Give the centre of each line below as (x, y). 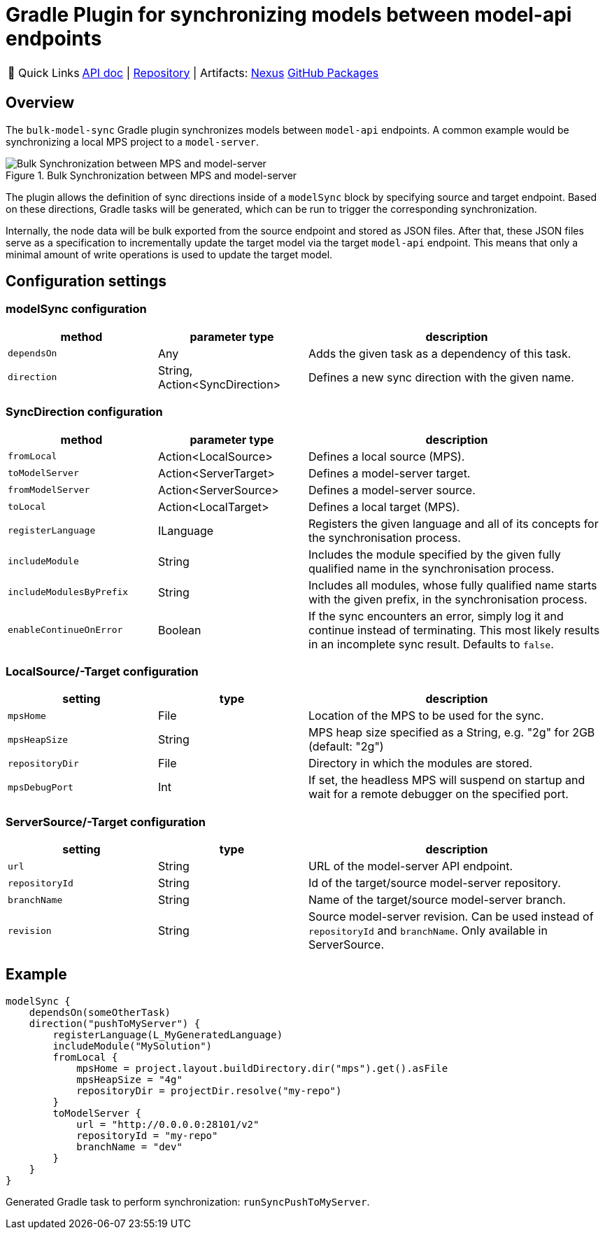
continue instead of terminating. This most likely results (454, 630)
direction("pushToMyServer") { (115, 1023)
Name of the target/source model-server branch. (437, 900)
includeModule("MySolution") (133, 1046)
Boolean (180, 630)
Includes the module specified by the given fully (435, 554)
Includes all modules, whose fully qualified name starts (453, 585)
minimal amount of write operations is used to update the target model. (169, 254)
